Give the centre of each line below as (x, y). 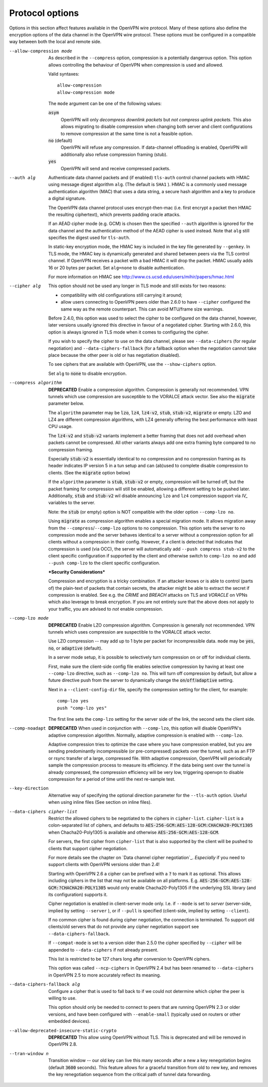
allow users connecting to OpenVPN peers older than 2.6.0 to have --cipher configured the (156, 302)
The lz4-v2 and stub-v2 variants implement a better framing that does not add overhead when (147, 435)
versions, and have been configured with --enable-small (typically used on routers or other (144, 1014)
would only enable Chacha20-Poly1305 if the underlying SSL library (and (181, 887)
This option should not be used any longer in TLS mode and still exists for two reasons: (137, 286)
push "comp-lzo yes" (82, 708)
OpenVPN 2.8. (63, 1044)
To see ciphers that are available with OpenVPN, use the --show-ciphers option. (133, 364)
